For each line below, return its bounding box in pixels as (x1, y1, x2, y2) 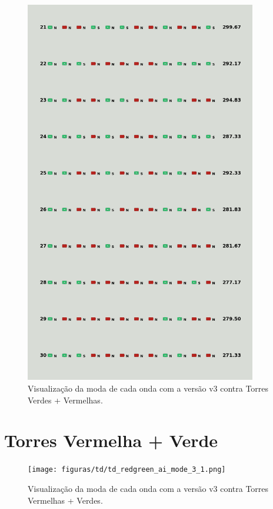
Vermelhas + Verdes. (28, 494, 103, 506)
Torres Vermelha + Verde (4, 428, 218, 452)
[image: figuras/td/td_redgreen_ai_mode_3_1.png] (28, 465, 226, 474)
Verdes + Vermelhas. (28, 393, 103, 406)
